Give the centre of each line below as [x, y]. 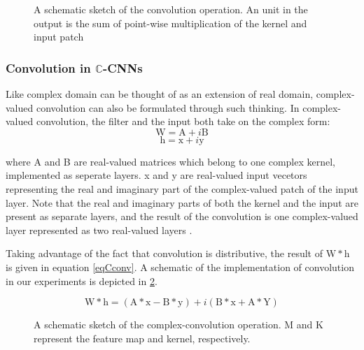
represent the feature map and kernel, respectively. [142, 338]
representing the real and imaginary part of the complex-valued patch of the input [182, 188]
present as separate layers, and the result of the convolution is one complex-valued [182, 216]
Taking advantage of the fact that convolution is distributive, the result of [164, 253]
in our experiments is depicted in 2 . [82, 280]
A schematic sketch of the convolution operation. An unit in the [171, 9]
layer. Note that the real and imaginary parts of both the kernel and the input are [182, 202]
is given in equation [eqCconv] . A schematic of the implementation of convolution [180, 267]
